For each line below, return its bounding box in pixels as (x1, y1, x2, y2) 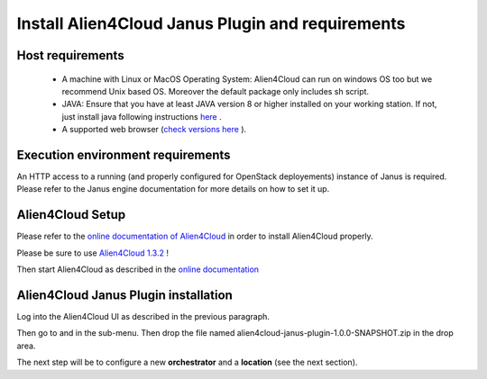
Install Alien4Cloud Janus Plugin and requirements (16, 14, 406, 33)
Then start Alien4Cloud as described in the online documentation (16, 264, 260, 275)
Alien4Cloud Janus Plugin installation (16, 287, 234, 302)
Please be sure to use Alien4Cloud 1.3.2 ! (16, 248, 169, 258)
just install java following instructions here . (61, 111, 223, 122)
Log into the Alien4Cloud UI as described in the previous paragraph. (16, 311, 271, 322)
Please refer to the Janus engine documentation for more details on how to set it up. (16, 184, 330, 194)
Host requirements (16, 48, 125, 63)
